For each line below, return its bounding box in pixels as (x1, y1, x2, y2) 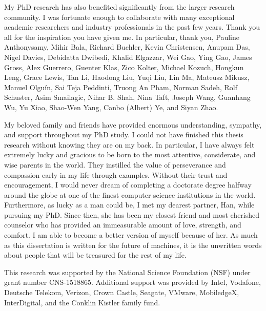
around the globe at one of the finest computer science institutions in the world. (4, 189, 256, 200)
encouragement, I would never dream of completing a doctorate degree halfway (4, 179, 252, 190)
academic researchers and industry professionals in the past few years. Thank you (4, 22, 260, 32)
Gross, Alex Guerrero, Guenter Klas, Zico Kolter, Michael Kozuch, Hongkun (4, 61, 244, 72)
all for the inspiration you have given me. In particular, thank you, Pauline (4, 31, 239, 42)
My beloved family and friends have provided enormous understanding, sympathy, (4, 119, 262, 130)
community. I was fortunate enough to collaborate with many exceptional (4, 11, 235, 22)
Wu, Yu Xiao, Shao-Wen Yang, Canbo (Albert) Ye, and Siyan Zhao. (4, 101, 218, 112)
